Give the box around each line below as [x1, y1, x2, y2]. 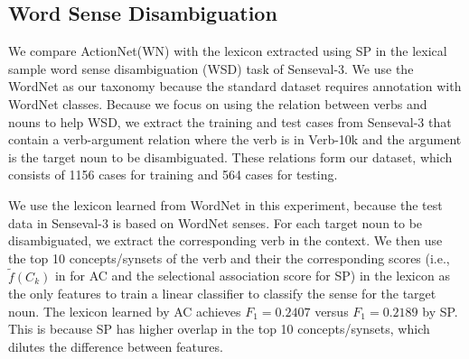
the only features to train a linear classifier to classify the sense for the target [8, 284, 436, 303]
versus [314, 301, 349, 320]
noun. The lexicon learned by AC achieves [8, 301, 241, 320]
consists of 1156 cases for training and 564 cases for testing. [8, 165, 338, 184]
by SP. [422, 301, 458, 320]
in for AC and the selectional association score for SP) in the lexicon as [54, 266, 450, 285]
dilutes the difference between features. [8, 336, 223, 355]
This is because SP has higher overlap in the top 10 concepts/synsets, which [8, 319, 430, 338]
